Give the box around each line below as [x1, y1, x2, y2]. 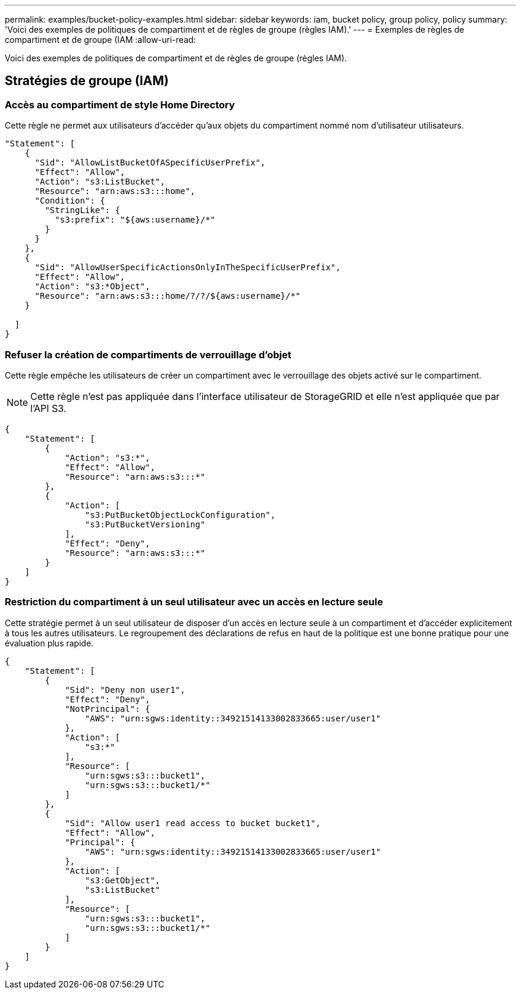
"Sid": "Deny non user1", [65, 684, 186, 695]
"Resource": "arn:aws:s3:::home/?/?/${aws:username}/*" [34, 291, 301, 301]
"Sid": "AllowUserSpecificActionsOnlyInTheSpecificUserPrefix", [34, 262, 341, 273]
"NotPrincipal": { [65, 704, 150, 714]
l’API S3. [30, 402, 67, 414]
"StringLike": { [45, 205, 120, 215]
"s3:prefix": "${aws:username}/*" [55, 215, 216, 225]
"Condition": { [34, 196, 105, 206]
